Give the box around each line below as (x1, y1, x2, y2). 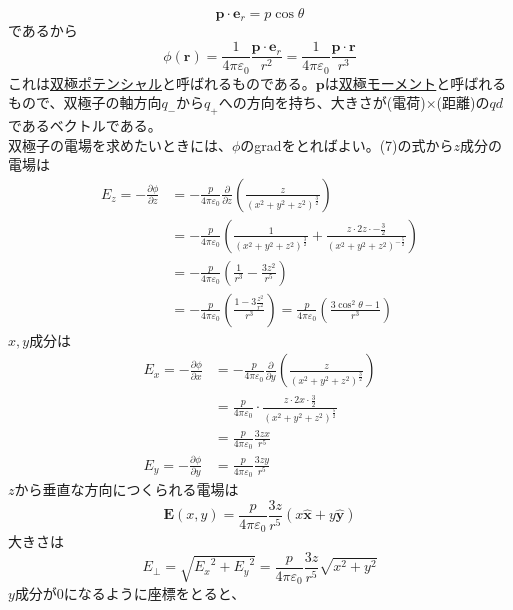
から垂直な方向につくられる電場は (14, 479, 239, 500)
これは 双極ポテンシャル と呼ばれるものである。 (8, 72, 316, 93)
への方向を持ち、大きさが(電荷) (218, 92, 426, 113)
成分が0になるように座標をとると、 (14, 583, 246, 604)
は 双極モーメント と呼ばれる (324, 72, 507, 93)
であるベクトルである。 (8, 114, 162, 135)
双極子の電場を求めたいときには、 (8, 134, 232, 155)
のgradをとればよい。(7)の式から (240, 134, 454, 155)
